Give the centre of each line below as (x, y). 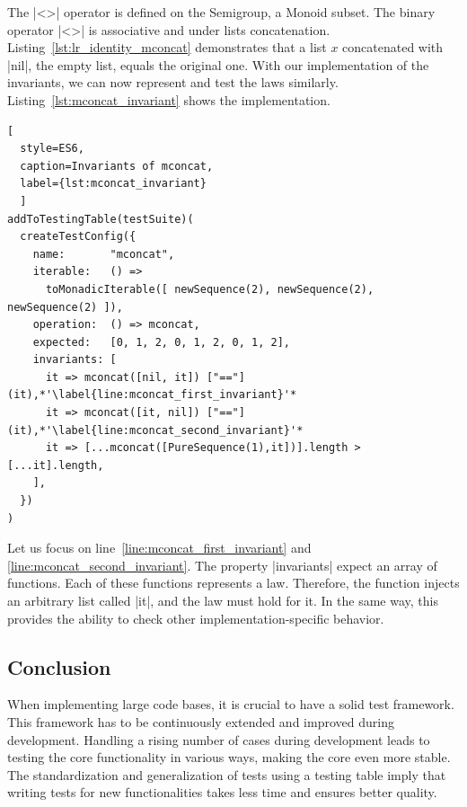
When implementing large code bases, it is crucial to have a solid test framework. (231, 704)
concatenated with (393, 47)
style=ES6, (52, 149)
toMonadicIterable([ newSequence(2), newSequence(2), (210, 289)
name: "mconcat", (104, 254)
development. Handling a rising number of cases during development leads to (219, 739)
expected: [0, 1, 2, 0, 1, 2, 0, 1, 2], (161, 342)
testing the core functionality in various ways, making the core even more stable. (229, 757)
